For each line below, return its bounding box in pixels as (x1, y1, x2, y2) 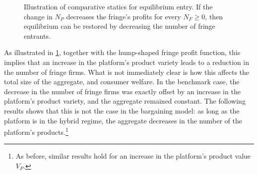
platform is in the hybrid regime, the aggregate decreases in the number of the (4, 115, 242, 125)
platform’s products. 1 (4, 125, 68, 137)
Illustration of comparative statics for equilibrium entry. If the (24, 1, 213, 11)
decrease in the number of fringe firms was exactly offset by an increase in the (4, 86, 241, 96)
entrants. (24, 30, 51, 41)
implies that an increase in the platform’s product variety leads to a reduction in (4, 57, 250, 67)
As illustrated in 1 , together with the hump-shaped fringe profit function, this (4, 47, 241, 58)
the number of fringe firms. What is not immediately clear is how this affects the (4, 66, 250, 77)
